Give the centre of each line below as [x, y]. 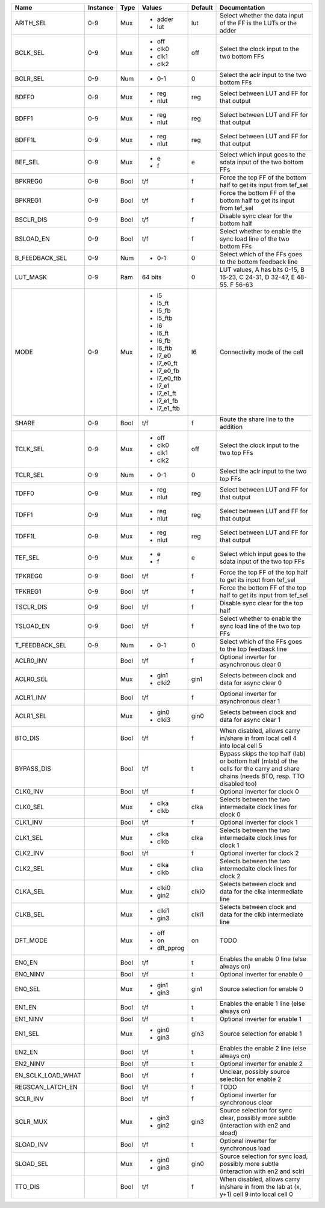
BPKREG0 [29, 181]
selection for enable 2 [251, 1079]
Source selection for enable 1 [261, 1034]
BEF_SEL [27, 162]
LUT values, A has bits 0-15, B [262, 270]
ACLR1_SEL [31, 716]
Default [202, 8]
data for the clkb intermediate [262, 914]
